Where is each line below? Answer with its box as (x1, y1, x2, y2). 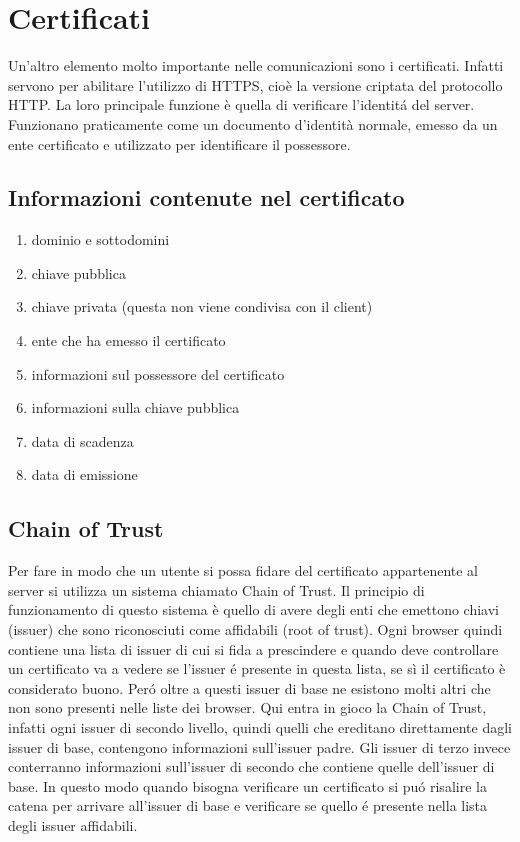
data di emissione (31, 464, 138, 485)
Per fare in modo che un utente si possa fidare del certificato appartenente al (8, 560, 478, 581)
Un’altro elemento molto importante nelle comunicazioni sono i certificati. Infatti (8, 55, 504, 76)
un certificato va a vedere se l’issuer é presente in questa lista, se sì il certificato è (8, 658, 506, 679)
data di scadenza (31, 430, 134, 451)
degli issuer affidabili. (8, 814, 138, 835)
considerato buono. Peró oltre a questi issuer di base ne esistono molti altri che (8, 677, 491, 698)
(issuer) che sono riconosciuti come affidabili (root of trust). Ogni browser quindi (8, 619, 503, 640)
